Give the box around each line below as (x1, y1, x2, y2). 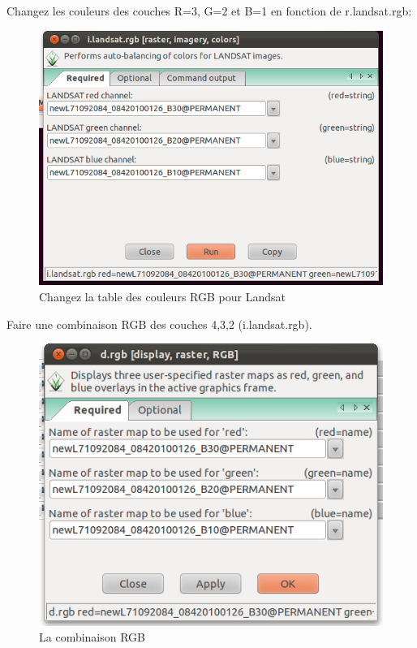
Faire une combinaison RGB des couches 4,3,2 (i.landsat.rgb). (6, 315, 312, 332)
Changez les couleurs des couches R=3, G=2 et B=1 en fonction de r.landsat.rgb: (6, 2, 412, 19)
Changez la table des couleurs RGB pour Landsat (39, 288, 286, 305)
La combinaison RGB (39, 629, 146, 646)
